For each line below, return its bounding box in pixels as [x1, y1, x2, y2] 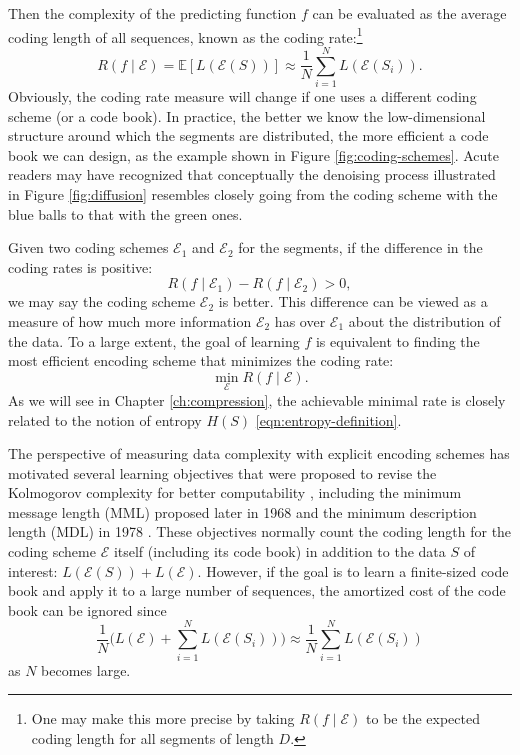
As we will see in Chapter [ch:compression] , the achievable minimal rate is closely [8, 389, 506, 410]
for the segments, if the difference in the [238, 237, 483, 258]
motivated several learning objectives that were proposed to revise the [8, 462, 437, 483]
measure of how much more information [8, 310, 252, 331]
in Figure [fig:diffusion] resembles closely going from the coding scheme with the [8, 183, 498, 204]
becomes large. [41, 659, 131, 680]
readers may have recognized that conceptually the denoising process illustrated [8, 164, 496, 185]
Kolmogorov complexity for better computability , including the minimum [8, 482, 462, 503]
